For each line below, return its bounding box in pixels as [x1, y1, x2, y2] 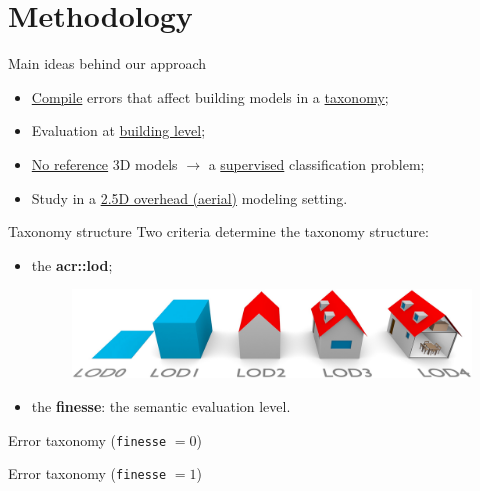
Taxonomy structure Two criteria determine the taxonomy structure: [8, 221, 429, 242]
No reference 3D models [31, 153, 178, 174]
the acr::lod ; [31, 254, 113, 275]
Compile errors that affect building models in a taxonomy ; [31, 86, 389, 107]
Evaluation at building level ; [31, 120, 206, 141]
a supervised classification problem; [208, 153, 425, 174]
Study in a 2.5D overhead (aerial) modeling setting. [31, 187, 348, 208]
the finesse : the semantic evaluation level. [31, 395, 291, 416]
